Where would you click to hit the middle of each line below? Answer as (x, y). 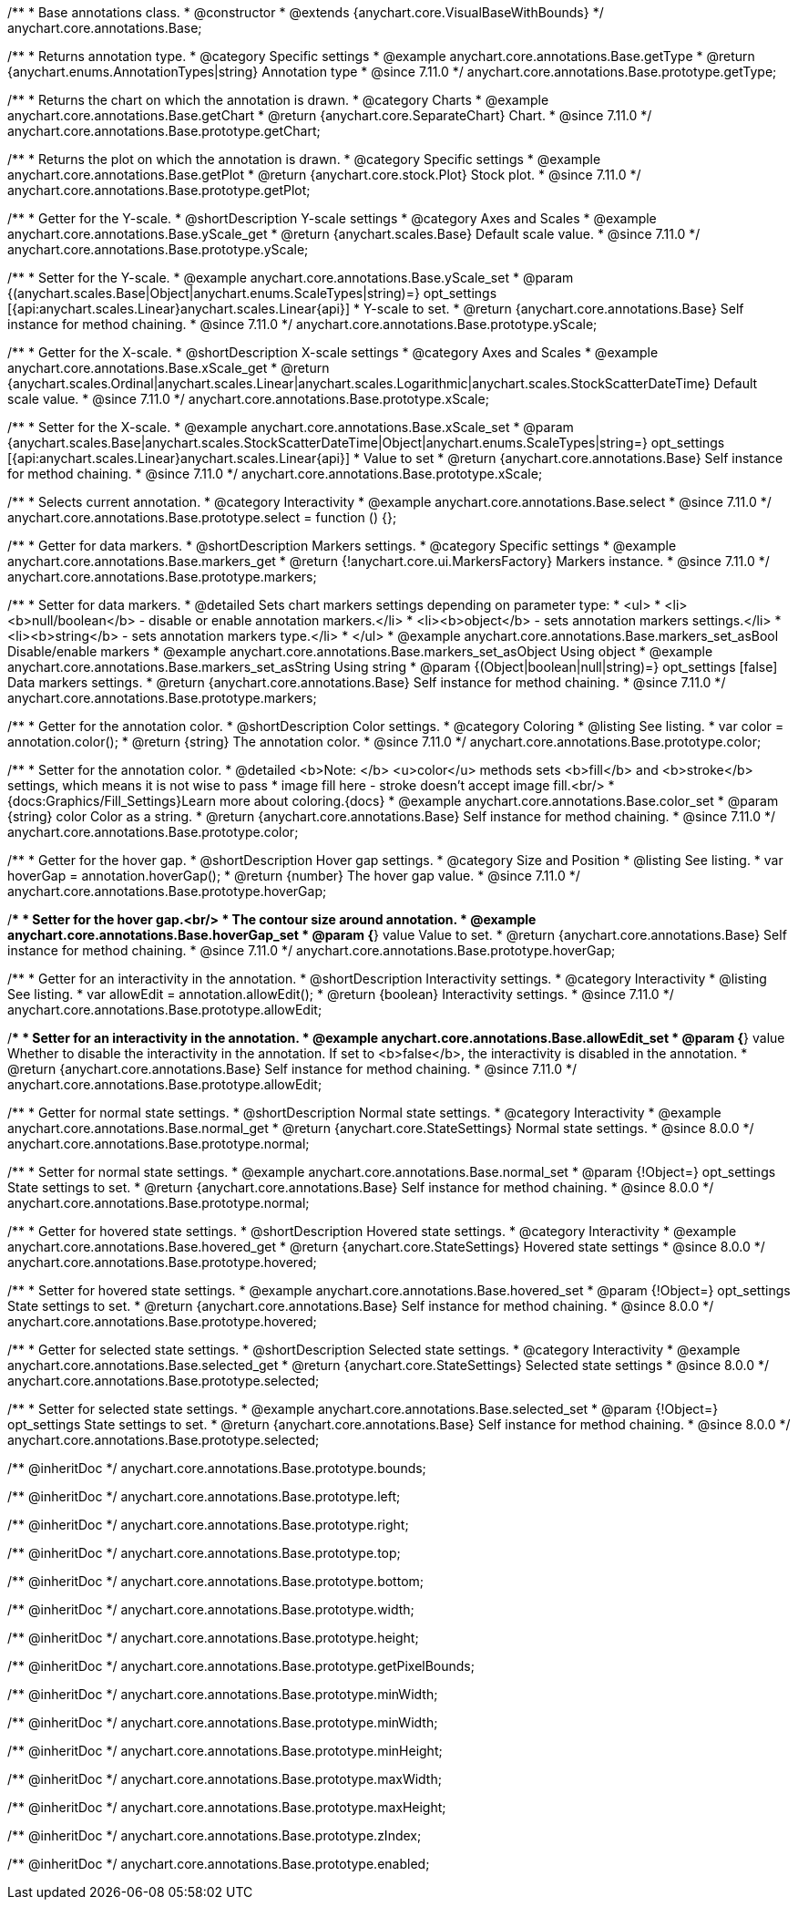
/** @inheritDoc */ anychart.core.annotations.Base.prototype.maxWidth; (225, 1779)
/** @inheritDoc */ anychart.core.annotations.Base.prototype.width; (211, 1609)
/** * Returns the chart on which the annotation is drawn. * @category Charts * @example (278, 100)
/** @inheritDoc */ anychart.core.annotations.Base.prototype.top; (204, 1553)
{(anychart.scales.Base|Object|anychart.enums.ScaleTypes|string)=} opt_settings (252, 293)
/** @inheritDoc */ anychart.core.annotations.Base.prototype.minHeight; (225, 1751)
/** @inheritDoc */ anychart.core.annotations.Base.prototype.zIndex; (215, 1835)
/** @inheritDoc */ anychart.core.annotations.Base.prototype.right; (208, 1525)
